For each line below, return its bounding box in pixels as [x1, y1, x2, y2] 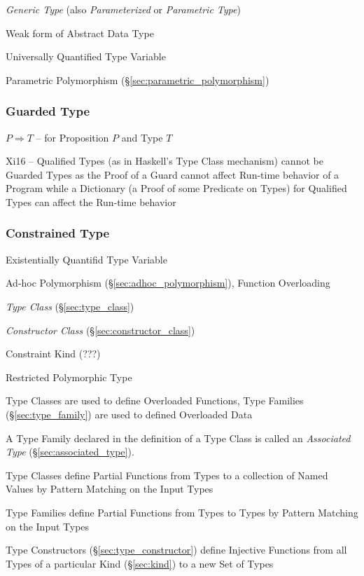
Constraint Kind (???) [6, 346, 101, 361]
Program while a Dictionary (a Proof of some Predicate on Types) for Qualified [6, 181, 347, 196]
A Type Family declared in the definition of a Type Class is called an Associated [6, 430, 351, 445]
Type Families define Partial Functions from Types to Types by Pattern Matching [6, 505, 358, 519]
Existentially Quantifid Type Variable [6, 252, 167, 266]
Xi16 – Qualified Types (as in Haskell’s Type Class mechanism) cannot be [6, 153, 323, 168]
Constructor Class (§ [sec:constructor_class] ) [6, 322, 195, 337]
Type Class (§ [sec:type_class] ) [6, 299, 134, 313]
